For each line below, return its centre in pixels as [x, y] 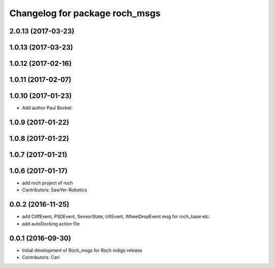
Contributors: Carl [41, 257]
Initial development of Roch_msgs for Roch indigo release [82, 250]
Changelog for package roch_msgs [85, 13]
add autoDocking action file [51, 223]
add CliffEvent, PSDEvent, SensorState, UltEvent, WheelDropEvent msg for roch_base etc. [116, 217]
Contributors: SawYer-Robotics [55, 190]
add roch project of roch [47, 183]
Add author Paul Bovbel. [47, 108]
